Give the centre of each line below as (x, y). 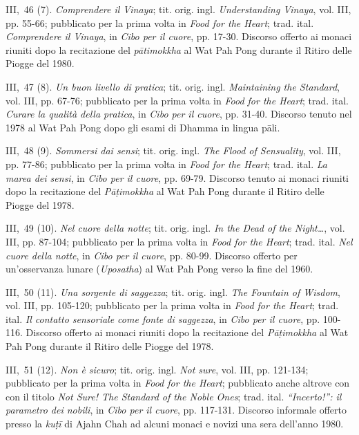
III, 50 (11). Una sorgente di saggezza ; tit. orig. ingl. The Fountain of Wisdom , (173, 291)
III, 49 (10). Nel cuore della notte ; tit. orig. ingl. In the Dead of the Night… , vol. (175, 228)
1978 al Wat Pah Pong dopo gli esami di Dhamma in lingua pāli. (143, 127)
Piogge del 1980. (40, 63)
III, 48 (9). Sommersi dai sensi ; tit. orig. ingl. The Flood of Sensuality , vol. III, (173, 150)
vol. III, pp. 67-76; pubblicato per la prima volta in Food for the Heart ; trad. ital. (177, 100)
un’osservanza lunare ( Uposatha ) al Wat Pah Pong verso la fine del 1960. (159, 269)
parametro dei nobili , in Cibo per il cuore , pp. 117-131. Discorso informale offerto (176, 410)
